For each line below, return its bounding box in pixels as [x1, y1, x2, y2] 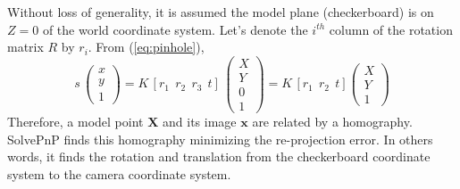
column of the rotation [329, 20, 453, 38]
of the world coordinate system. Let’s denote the [42, 20, 308, 38]
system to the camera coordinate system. [7, 164, 231, 183]
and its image [163, 111, 237, 130]
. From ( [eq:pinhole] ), [88, 37, 205, 56]
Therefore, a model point [7, 111, 144, 130]
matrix [7, 37, 44, 56]
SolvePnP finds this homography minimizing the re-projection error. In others [7, 129, 433, 148]
